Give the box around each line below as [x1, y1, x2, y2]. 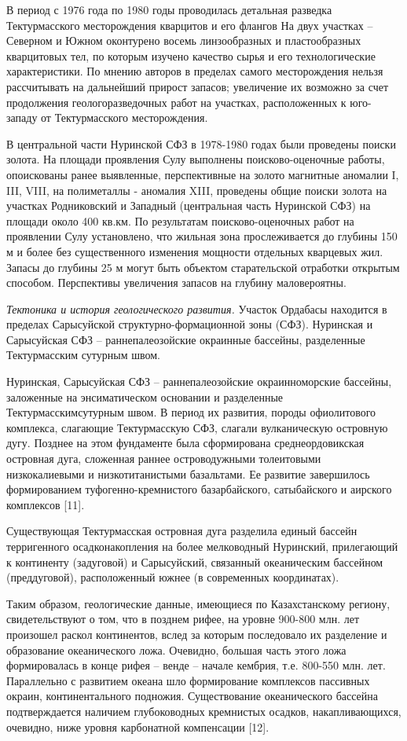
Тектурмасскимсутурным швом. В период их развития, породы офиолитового [6, 404, 376, 420]
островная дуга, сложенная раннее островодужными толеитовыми [6, 450, 321, 467]
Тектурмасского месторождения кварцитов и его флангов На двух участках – [6, 17, 373, 33]
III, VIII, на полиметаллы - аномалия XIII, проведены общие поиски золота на [6, 182, 387, 198]
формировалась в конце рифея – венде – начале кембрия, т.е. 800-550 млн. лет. [6, 657, 386, 673]
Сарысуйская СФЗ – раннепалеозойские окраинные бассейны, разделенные [6, 331, 365, 347]
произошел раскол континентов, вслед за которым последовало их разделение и [6, 625, 387, 642]
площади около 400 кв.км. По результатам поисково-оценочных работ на [6, 212, 354, 229]
